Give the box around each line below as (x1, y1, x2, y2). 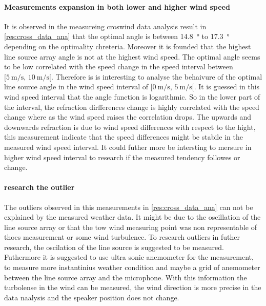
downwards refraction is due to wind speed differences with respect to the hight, (4, 121, 256, 132)
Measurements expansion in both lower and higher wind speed (4, 1, 230, 12)
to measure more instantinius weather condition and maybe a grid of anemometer (4, 262, 260, 273)
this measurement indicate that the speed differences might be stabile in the (4, 131, 243, 142)
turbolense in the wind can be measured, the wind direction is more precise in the (4, 282, 261, 293)
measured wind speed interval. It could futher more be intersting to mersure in (4, 141, 252, 152)
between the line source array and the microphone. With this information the (4, 272, 247, 282)
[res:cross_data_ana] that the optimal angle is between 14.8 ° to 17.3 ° (4, 31, 230, 42)
